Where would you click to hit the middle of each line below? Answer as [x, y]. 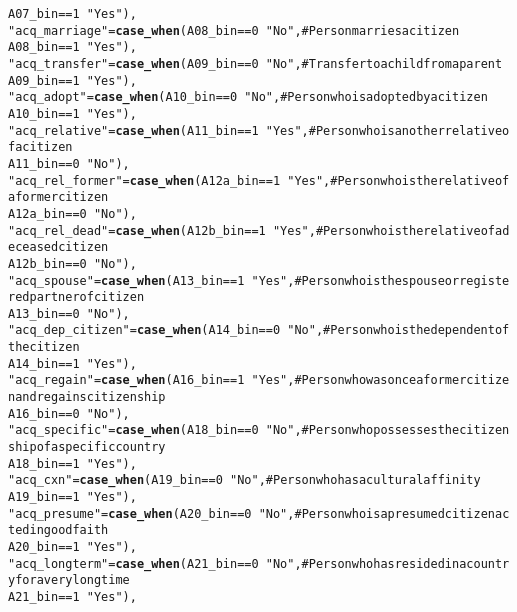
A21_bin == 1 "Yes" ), [72, 596]
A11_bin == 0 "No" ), [69, 163]
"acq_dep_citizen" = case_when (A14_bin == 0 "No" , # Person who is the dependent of [259, 330]
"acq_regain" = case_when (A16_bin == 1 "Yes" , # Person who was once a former [237, 380]
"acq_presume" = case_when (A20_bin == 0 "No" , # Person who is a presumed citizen [251, 513]
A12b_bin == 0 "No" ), [72, 263]
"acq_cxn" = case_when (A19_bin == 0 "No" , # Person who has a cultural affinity [244, 480]
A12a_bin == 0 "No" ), [72, 213]
